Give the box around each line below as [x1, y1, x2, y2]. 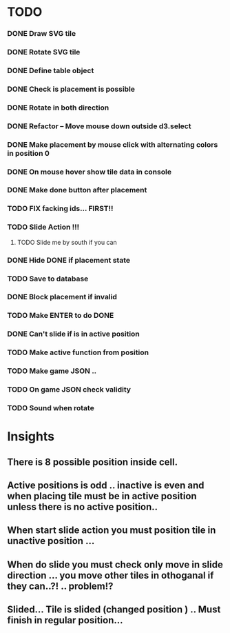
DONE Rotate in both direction [7, 103, 109, 112]
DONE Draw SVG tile [7, 29, 76, 39]
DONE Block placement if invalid [7, 292, 117, 302]
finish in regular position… [7, 614, 123, 626]
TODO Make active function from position [7, 348, 149, 357]
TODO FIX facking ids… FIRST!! [7, 204, 114, 214]
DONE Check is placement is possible [7, 84, 136, 94]
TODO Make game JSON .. [7, 366, 97, 376]
